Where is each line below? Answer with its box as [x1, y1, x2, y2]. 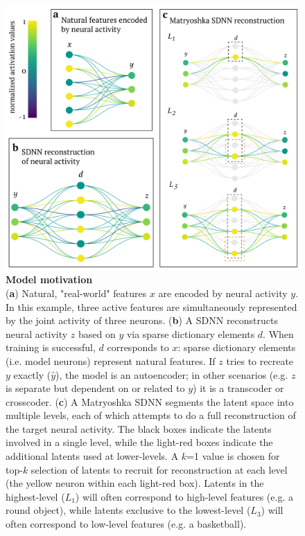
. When [263, 326, 294, 341]
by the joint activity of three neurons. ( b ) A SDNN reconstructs [6, 313, 278, 328]
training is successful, [6, 340, 96, 355]
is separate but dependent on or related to [6, 381, 185, 395]
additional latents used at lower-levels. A [6, 449, 179, 463]
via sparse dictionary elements [126, 326, 255, 341]
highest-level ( [6, 489, 65, 503]
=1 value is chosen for [186, 449, 280, 463]
